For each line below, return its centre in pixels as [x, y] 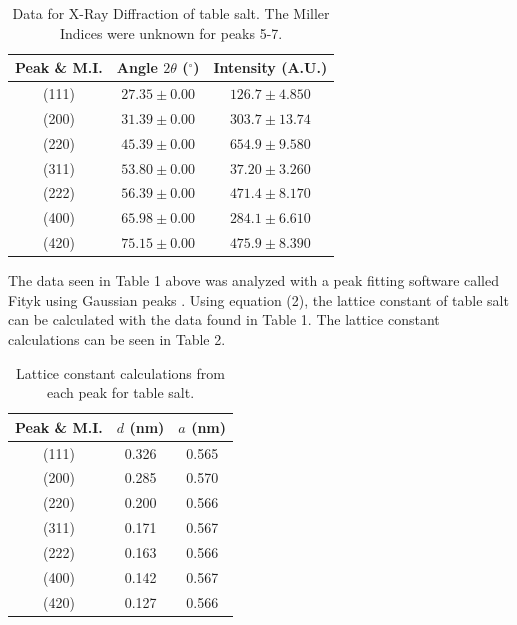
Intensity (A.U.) [270, 67]
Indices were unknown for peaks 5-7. [171, 32]
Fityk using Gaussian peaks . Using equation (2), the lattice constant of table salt [258, 299]
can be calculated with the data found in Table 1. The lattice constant [224, 319]
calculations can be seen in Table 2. [117, 338]
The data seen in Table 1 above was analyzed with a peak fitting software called [254, 280]
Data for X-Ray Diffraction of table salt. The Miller [171, 13]
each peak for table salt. [120, 392]
